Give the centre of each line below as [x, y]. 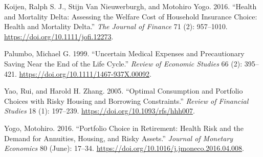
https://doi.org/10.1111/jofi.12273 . [59, 36]
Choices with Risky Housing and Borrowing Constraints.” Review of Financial [126, 100]
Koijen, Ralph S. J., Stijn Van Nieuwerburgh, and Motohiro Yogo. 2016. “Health [130, 6]
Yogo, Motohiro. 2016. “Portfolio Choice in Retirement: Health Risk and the [124, 128]
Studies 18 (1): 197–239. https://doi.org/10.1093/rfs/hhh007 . [100, 111]
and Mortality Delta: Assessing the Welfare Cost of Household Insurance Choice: [131, 16]
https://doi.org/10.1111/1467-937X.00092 [84, 73]
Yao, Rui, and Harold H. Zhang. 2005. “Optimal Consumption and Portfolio [124, 91]
